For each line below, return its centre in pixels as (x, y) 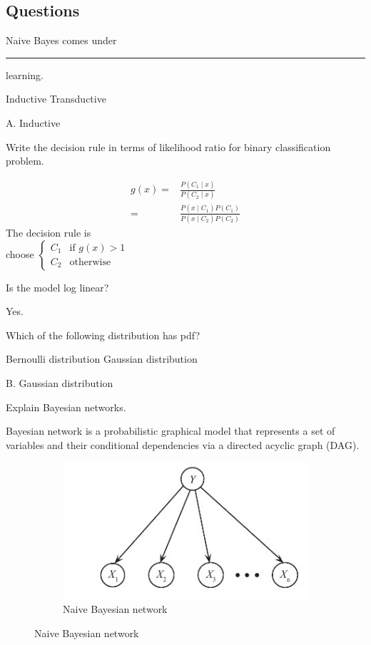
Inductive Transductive (56, 99)
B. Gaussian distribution (60, 383)
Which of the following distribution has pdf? (103, 335)
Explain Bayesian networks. (66, 407)
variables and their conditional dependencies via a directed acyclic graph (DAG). (183, 444)
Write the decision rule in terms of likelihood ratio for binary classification (168, 146)
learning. (25, 74)
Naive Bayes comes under (61, 40)
